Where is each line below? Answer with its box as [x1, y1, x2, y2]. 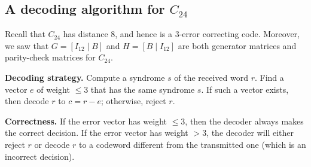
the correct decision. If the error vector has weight [5, 126, 188, 139]
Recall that [5, 28, 45, 40]
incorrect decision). [5, 150, 75, 162]
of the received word [174, 71, 249, 83]
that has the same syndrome [90, 83, 195, 95]
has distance [63, 28, 108, 40]
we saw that [5, 39, 49, 51]
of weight [36, 83, 70, 95]
